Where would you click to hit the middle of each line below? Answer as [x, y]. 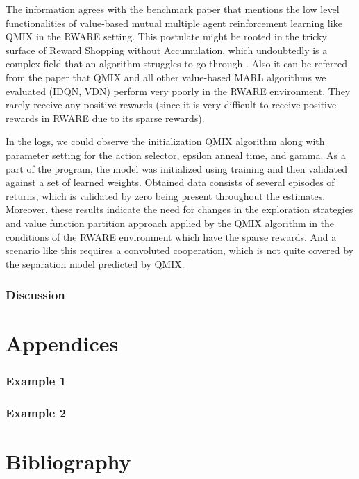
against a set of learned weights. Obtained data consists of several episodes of [170, 182]
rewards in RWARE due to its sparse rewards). [105, 118]
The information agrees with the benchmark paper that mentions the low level [173, 9]
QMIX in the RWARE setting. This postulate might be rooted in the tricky [166, 36]
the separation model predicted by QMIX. [95, 263]
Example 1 [36, 381]
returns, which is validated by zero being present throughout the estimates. [166, 195]
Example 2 [36, 413]
